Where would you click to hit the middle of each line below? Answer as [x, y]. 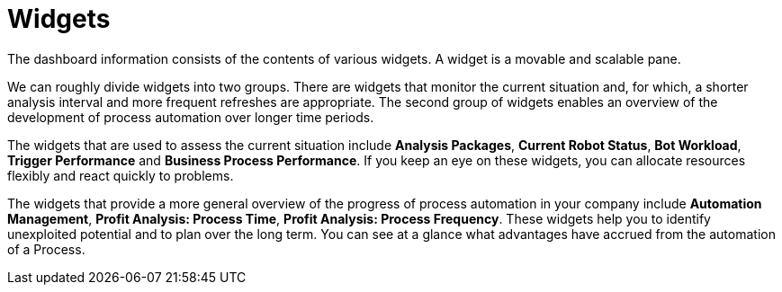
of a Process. [46, 249]
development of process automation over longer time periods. [191, 117]
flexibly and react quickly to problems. [121, 175]
